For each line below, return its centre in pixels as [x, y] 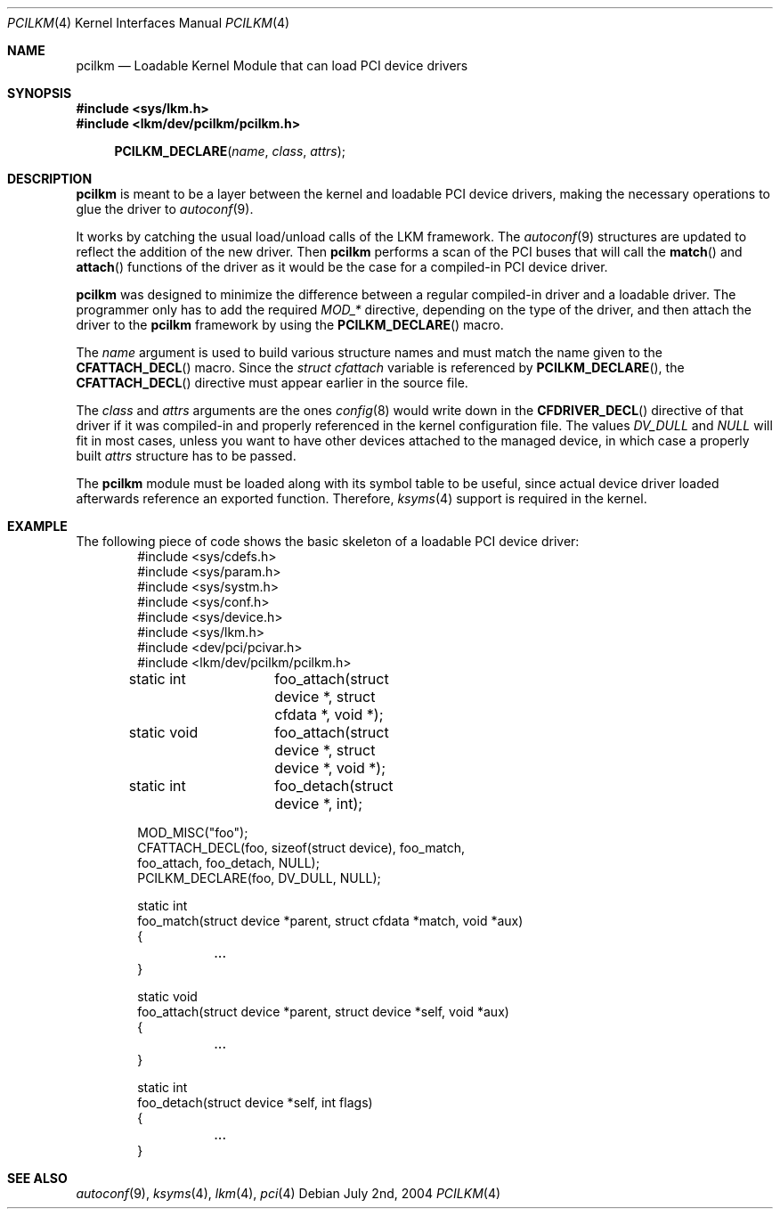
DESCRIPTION [50, 179]
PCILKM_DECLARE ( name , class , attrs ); [230, 151]
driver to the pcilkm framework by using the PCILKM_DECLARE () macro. [290, 325]
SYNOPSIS [40, 93]
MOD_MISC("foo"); [193, 832]
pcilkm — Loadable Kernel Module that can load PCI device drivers [272, 65]
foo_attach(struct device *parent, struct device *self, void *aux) [323, 1012]
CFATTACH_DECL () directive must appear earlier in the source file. [272, 383]
